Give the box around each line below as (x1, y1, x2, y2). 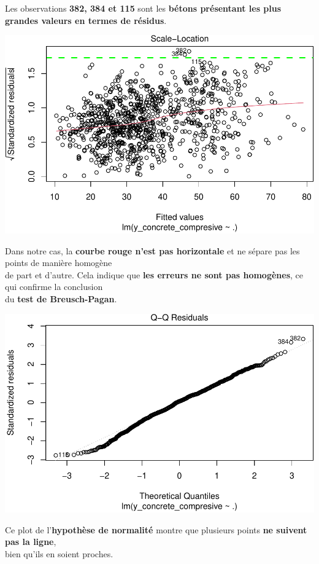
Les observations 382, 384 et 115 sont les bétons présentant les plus (5, 2, 282, 14)
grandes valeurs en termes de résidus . (5, 14, 167, 26)
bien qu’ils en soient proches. (5, 547, 113, 560)
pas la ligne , (5, 535, 56, 548)
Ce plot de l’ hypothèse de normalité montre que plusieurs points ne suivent (5, 523, 307, 536)
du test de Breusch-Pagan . (5, 292, 117, 305)
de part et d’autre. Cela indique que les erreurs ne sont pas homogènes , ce (5, 268, 304, 281)
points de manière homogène (5, 256, 112, 269)
